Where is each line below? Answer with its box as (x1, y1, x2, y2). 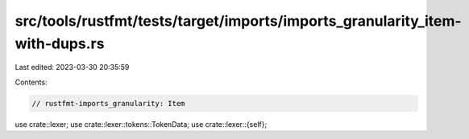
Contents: (15, 77, 48, 87)
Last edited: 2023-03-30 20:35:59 (15, 63, 130, 72)
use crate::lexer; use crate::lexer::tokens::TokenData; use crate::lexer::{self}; (15, 119, 268, 129)
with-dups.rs (15, 35, 105, 52)
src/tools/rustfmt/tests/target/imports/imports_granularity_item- (15, 12, 463, 30)
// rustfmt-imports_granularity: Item (31, 99, 185, 108)
